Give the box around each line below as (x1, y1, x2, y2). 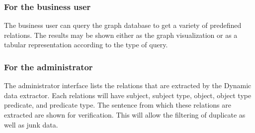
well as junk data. (4, 119, 58, 130)
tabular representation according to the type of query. (4, 39, 168, 50)
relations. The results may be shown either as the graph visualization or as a (4, 29, 238, 40)
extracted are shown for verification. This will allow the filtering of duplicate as (4, 110, 246, 120)
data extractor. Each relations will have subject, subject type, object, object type (4, 90, 252, 100)
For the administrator (4, 60, 93, 73)
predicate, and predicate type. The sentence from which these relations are (4, 100, 231, 110)
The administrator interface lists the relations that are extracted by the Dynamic (4, 80, 252, 91)
